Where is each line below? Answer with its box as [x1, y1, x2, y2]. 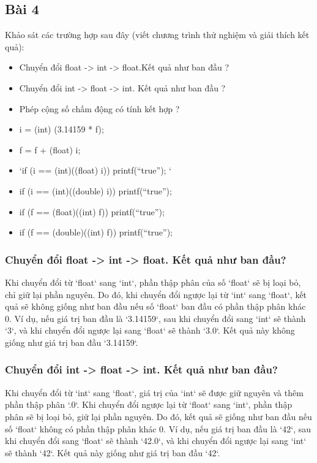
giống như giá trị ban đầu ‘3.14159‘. [5, 335, 138, 348]
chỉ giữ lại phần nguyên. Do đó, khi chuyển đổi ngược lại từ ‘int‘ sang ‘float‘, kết [5, 288, 307, 300]
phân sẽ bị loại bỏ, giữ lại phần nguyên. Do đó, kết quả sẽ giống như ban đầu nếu [5, 410, 312, 423]
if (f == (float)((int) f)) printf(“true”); [19, 205, 165, 218]
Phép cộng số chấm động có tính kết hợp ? [19, 102, 180, 115]
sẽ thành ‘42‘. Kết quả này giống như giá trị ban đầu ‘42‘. [5, 446, 220, 459]
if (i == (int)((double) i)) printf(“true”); [19, 184, 172, 197]
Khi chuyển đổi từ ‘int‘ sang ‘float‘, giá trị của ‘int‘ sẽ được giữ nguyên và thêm [5, 386, 304, 399]
